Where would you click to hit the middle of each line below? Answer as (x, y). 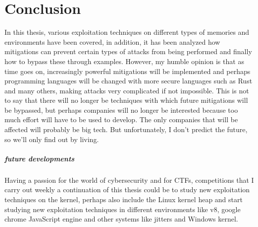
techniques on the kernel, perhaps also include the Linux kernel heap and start (124, 199)
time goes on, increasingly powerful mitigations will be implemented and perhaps (128, 71)
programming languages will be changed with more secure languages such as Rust (129, 81)
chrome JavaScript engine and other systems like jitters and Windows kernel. (121, 219)
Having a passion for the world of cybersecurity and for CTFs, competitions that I (129, 180)
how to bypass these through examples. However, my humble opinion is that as (124, 61)
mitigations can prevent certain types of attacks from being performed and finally (128, 51)
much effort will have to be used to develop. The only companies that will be (121, 119)
